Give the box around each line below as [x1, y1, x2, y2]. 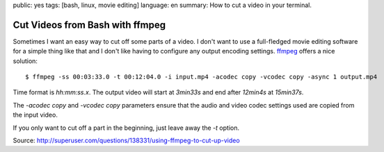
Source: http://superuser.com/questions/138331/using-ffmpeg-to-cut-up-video [13, 136, 240, 145]
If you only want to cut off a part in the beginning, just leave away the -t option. [13, 124, 240, 132]
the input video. [13, 111, 58, 119]
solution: [13, 56, 38, 65]
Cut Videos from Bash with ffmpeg [13, 19, 166, 31]
